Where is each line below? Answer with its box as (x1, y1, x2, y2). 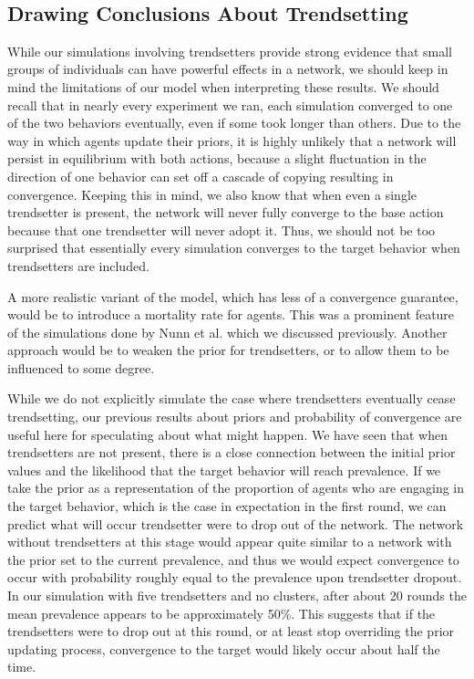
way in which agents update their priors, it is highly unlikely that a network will (7, 131, 457, 150)
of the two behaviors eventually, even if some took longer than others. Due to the (7, 113, 461, 132)
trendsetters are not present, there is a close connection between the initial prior (7, 443, 456, 462)
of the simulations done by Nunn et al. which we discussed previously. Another (7, 322, 448, 341)
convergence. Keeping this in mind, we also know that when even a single (7, 184, 417, 204)
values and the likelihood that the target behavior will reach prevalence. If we (7, 460, 441, 479)
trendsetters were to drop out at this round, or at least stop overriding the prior (7, 622, 455, 641)
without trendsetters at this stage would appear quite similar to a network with (7, 532, 452, 551)
